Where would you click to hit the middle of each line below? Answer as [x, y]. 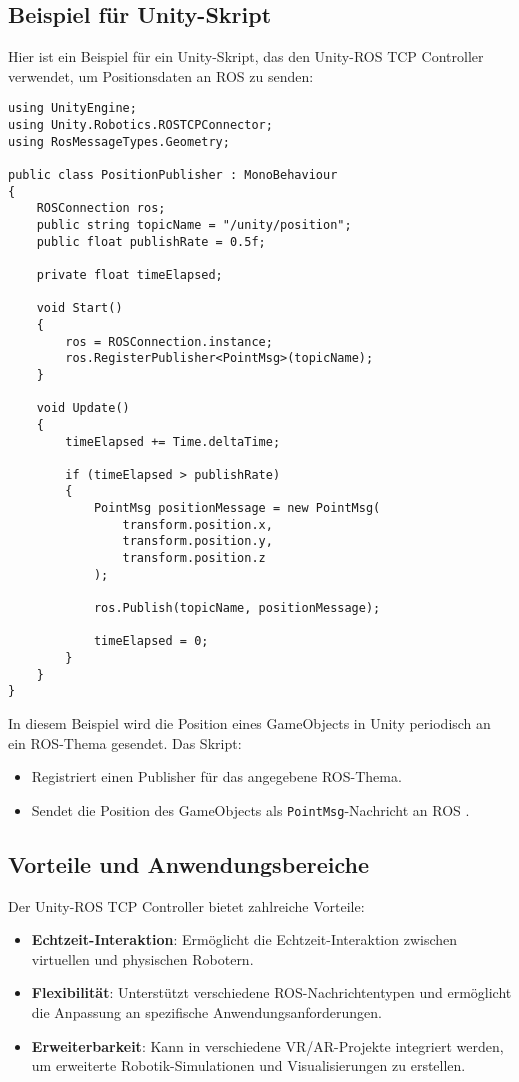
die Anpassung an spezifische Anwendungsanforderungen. [206, 1012]
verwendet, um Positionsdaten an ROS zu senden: [161, 75]
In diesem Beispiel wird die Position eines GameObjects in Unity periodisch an [249, 723]
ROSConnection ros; [101, 208]
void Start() [79, 308]
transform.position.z [194, 558]
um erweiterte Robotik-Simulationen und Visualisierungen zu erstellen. [248, 1065]
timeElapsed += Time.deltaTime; [173, 441]
